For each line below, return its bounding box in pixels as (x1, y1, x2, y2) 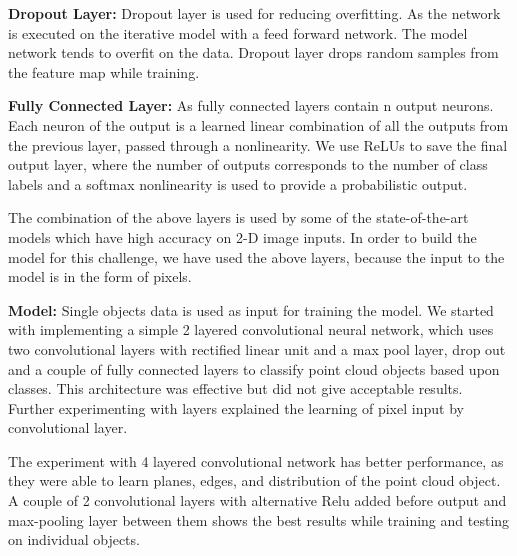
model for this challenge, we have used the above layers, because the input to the (8, 246, 505, 267)
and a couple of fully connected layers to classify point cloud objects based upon (8, 358, 500, 379)
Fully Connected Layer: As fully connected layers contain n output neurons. (8, 95, 494, 116)
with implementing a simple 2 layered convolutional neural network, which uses (8, 319, 494, 340)
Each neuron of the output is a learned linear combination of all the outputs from (8, 114, 509, 135)
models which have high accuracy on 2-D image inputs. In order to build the (8, 226, 477, 247)
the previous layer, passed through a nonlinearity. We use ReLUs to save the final (8, 134, 508, 155)
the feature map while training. (8, 61, 200, 82)
